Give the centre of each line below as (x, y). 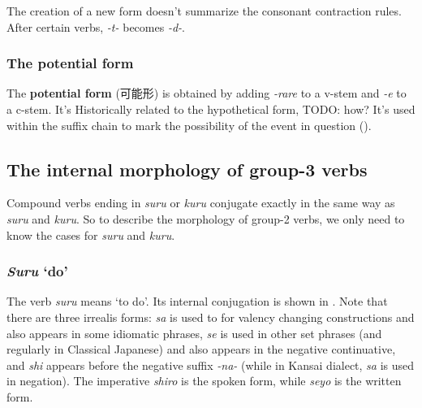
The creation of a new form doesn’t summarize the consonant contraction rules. (204, 11)
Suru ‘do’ (37, 271)
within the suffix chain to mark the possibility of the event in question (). (189, 125)
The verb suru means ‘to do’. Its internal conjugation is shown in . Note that (197, 301)
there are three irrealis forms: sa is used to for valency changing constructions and (211, 317)
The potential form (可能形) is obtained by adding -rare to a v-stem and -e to (207, 93)
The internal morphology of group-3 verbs (187, 169)
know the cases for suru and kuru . (91, 234)
